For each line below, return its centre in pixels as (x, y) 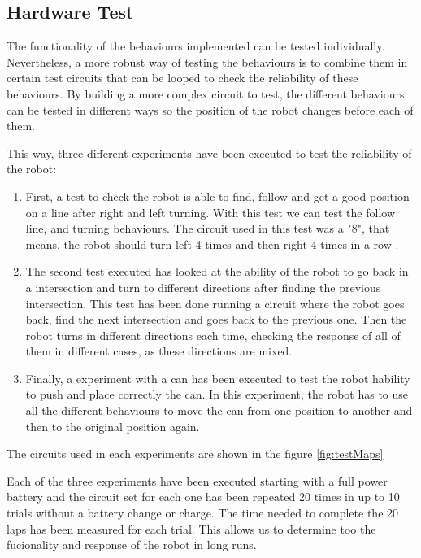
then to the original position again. (113, 426)
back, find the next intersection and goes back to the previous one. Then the (216, 319)
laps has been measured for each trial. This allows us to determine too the (191, 528)
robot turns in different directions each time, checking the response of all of (213, 335)
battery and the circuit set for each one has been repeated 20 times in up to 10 (203, 497)
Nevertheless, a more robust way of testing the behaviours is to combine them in (207, 61)
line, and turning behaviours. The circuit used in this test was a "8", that (208, 228)
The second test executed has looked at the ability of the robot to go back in (217, 271)
